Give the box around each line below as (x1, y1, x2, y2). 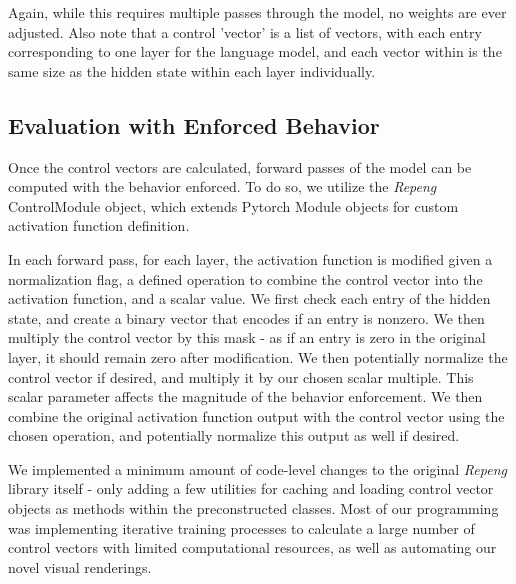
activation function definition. (8, 215, 190, 236)
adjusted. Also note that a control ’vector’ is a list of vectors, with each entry (8, 21, 482, 42)
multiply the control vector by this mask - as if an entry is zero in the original (8, 327, 486, 348)
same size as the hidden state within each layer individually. (8, 60, 376, 81)
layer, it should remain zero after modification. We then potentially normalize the (8, 346, 508, 367)
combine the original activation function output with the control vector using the (8, 405, 505, 426)
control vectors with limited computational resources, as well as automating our (8, 537, 497, 558)
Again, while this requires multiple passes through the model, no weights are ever (8, 2, 507, 22)
